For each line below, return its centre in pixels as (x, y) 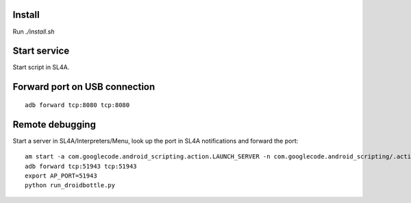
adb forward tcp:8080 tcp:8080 (77, 105)
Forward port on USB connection (84, 87)
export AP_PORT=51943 (61, 176)
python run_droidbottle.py (70, 186)
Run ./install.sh (34, 32)
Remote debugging (54, 124)
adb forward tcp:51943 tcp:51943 (81, 166)
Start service (41, 51)
